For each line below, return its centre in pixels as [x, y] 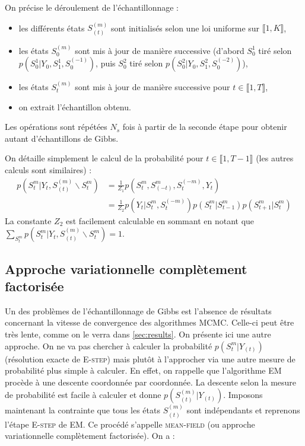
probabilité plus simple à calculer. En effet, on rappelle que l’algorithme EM [143, 370]
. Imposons [243, 395]
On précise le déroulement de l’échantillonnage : [92, 7]
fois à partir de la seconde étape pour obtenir [205, 127]
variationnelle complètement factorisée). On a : [90, 436]
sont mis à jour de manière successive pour [152, 87]
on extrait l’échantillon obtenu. [75, 106]
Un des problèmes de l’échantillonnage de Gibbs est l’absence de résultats [138, 310]
